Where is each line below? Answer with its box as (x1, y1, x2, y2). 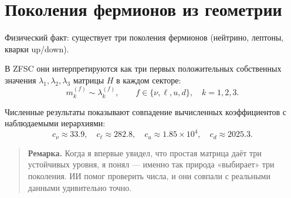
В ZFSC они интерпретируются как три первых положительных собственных (5, 62, 282, 75)
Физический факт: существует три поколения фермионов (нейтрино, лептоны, (5, 31, 284, 43)
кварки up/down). (5, 42, 69, 55)
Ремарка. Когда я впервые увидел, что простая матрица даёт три (28, 146, 262, 159)
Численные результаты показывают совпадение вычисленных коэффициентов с (5, 105, 286, 118)
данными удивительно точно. (28, 181, 132, 193)
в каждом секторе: (116, 73, 181, 86)
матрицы (73, 73, 104, 86)
